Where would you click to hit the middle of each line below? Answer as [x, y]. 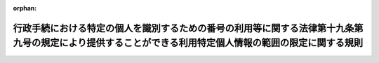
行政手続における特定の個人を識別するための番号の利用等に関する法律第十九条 [184, 28]
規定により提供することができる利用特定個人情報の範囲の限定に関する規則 [202, 43]
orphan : [25, 8]
